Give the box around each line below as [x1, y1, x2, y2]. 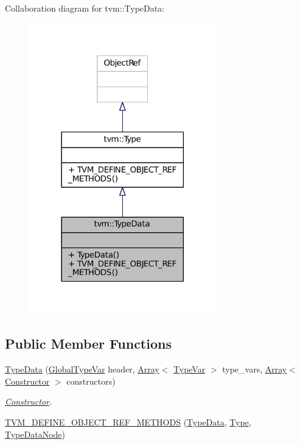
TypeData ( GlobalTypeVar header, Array [5, 363, 159, 376]
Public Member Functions [5, 334, 172, 353]
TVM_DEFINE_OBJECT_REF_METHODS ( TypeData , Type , [5, 416, 251, 429]
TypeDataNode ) [5, 427, 65, 440]
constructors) [66, 374, 116, 387]
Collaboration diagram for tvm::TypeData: [5, 2, 165, 14]
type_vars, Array [222, 363, 287, 376]
